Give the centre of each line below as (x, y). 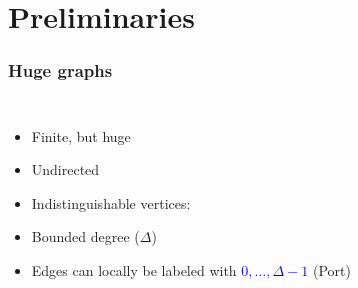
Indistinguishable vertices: (111, 202)
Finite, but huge (81, 135)
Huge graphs (60, 70)
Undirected (65, 169)
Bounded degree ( (85, 236)
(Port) (331, 269)
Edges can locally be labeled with (134, 269)
